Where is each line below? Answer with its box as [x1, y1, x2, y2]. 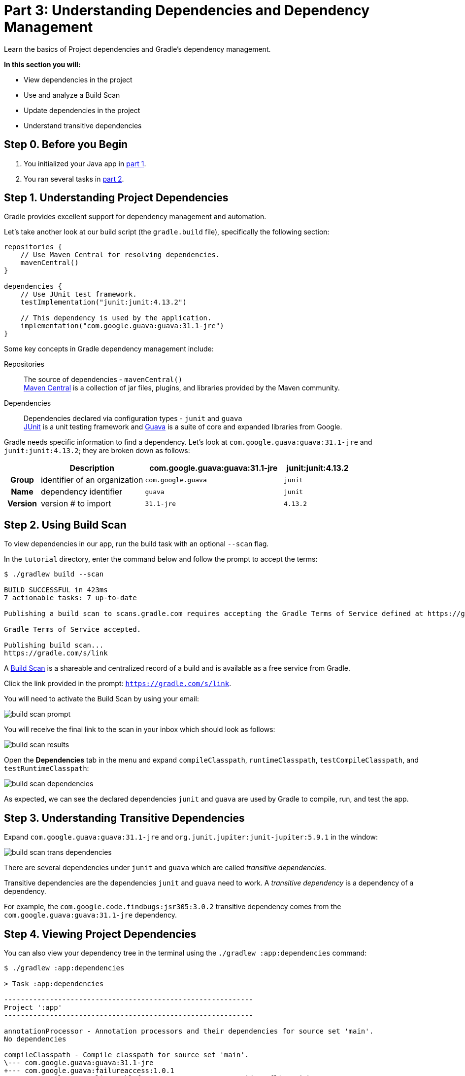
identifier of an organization [40, 475, 143, 485]
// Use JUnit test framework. [20, 290, 137, 299]
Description [69, 463, 114, 473]
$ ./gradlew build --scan [4, 570, 104, 578]
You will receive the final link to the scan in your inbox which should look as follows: [4, 725, 275, 734]
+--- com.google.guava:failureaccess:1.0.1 [4, 1066, 174, 1075]
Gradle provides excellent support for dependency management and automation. [4, 212, 266, 221]
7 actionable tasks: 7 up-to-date [4, 594, 137, 602]
